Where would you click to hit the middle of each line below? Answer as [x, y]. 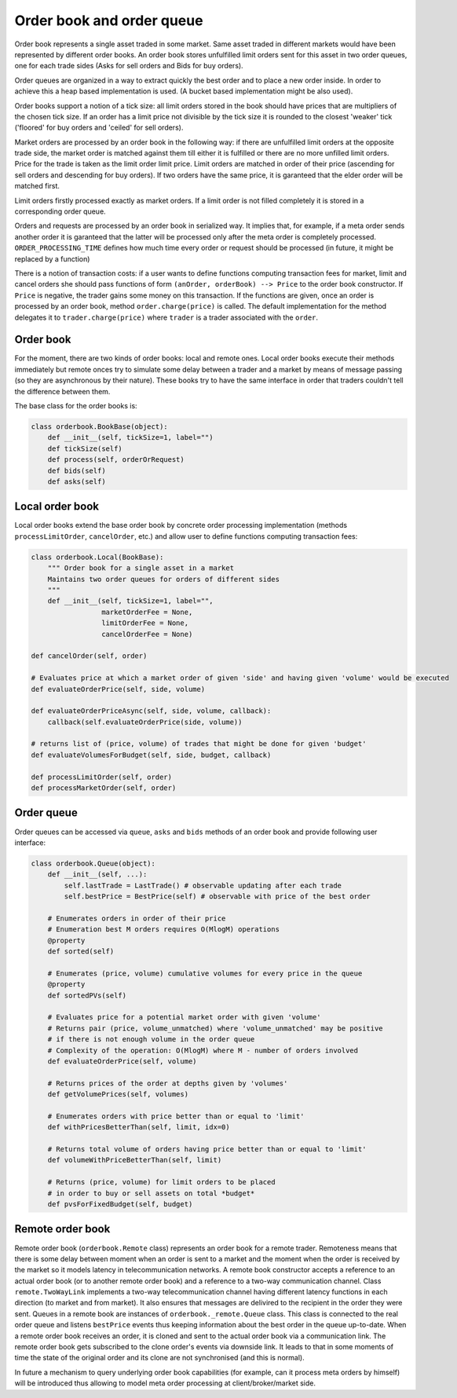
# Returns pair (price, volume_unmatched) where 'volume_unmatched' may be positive [216, 1028]
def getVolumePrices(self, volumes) [118, 1094]
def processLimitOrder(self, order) [102, 777]
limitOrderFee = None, [144, 623]
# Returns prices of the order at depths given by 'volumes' [168, 1083]
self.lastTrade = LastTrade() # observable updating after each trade [203, 885]
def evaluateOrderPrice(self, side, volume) [118, 689]
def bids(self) [77, 470]
